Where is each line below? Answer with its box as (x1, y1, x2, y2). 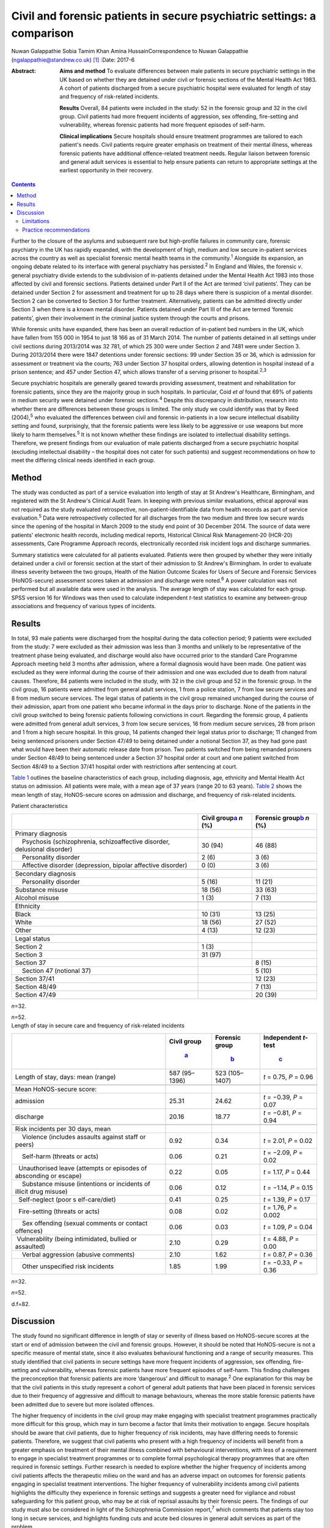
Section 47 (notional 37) (21, 966, 92, 975)
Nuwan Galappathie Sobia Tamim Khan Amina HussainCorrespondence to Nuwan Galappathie (11, 48, 249, 55)
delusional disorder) (15, 845, 73, 853)
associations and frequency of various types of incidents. (11, 602, 156, 609)
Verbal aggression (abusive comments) (21, 1250, 135, 1258)
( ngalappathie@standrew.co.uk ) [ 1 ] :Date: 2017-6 (11, 56, 135, 64)
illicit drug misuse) (15, 1187, 68, 1196)
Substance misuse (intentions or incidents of (21, 1180, 151, 1188)
